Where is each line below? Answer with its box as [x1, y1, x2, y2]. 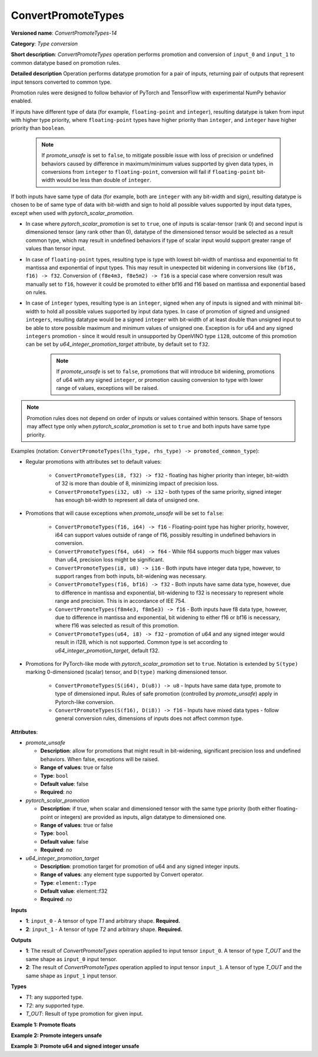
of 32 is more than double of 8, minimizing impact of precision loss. [55, 480, 219, 487]
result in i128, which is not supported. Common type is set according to [55, 639, 228, 646]
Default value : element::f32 [40, 887, 108, 895]
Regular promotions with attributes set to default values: [25, 458, 162, 465]
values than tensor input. [25, 245, 86, 252]
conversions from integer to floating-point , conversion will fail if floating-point [41, 169, 256, 176]
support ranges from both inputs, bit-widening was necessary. [55, 573, 207, 580]
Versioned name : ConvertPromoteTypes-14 [11, 29, 117, 37]
